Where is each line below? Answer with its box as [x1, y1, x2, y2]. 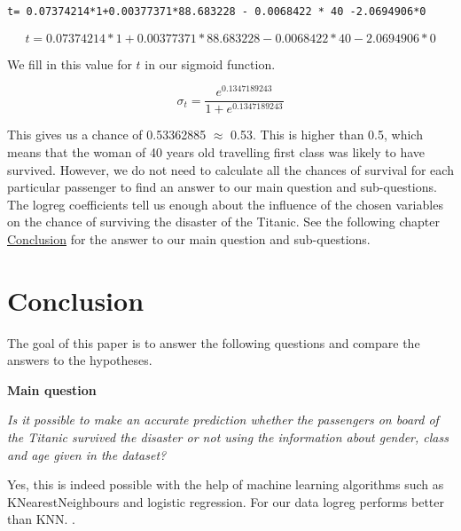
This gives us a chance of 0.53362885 [7, 125, 207, 144]
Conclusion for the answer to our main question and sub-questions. [7, 229, 371, 248]
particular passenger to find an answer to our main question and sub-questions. [7, 178, 437, 196]
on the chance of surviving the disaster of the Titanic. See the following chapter [7, 212, 441, 231]
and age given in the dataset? [7, 445, 167, 464]
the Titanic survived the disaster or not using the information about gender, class [7, 427, 449, 446]
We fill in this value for [7, 54, 132, 73]
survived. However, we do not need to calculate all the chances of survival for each [7, 160, 454, 178]
